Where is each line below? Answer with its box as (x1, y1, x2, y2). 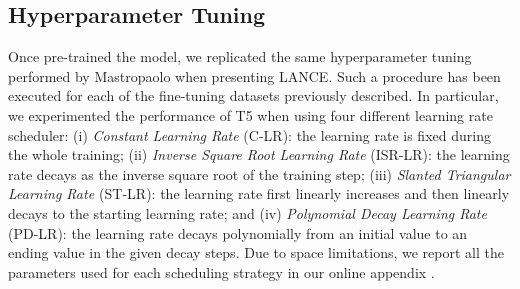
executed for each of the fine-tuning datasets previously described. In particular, (8, 85, 499, 106)
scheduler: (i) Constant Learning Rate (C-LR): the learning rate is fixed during (8, 124, 491, 145)
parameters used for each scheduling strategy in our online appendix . (8, 261, 435, 282)
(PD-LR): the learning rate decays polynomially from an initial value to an (8, 222, 468, 243)
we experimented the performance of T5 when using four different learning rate (8, 104, 493, 125)
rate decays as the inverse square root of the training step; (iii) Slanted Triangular (8, 163, 511, 184)
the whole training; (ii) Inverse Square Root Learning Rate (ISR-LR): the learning (8, 144, 510, 165)
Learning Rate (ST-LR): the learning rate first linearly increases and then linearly (8, 183, 510, 204)
